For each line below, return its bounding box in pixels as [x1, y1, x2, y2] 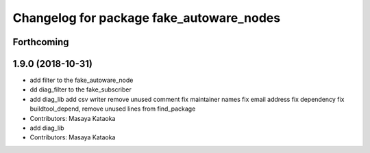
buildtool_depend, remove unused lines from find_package [29, 105, 196, 113]
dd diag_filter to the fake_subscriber [29, 85, 132, 94]
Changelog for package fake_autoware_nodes [12, 10, 281, 25]
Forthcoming [12, 36, 69, 48]
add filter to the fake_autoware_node [29, 76, 134, 85]
